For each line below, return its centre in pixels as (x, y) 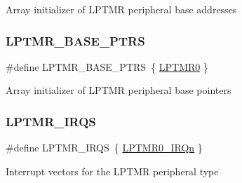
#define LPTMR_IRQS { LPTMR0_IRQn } (104, 148)
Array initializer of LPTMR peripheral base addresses (121, 9)
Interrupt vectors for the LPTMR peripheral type (112, 171)
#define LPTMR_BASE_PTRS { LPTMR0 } (107, 66)
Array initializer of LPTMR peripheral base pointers (119, 90)
